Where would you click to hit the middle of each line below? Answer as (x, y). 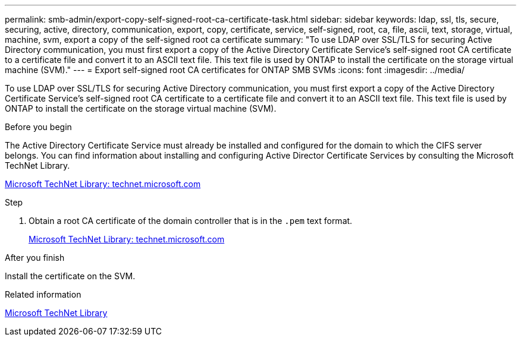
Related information (43, 294)
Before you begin (38, 127)
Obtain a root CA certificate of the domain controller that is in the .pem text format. (191, 221)
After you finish (35, 258)
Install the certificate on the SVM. (70, 276)
